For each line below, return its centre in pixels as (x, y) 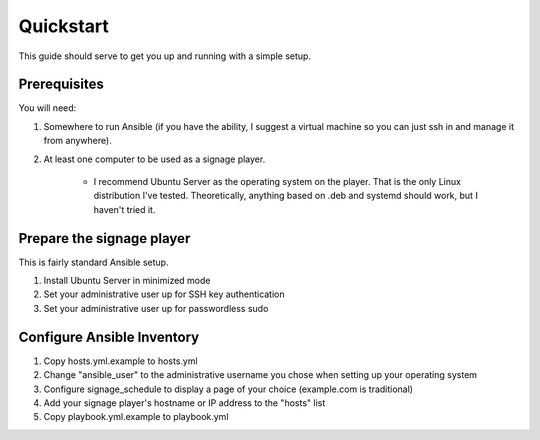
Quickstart (64, 26)
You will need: (47, 108)
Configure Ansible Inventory (109, 336)
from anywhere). (77, 141)
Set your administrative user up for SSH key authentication (164, 294)
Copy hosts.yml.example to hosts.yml (121, 361)
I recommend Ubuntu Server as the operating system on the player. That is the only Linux (277, 182)
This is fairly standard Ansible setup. (93, 262)
